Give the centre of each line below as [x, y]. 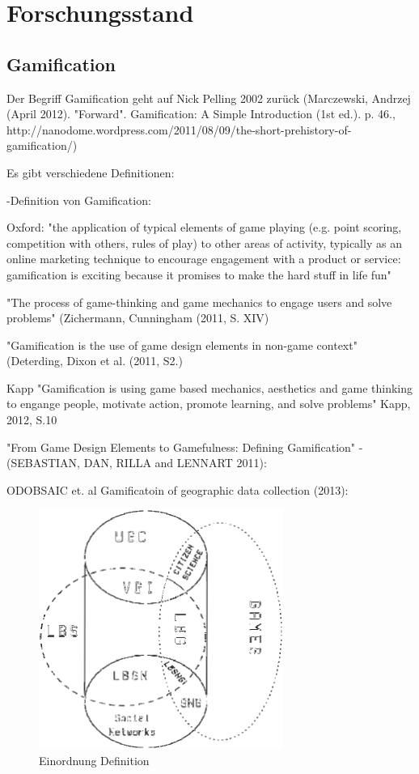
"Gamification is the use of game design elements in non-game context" [182, 344]
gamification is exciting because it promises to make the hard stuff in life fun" [199, 274]
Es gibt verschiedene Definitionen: [91, 172]
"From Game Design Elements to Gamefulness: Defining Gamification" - [185, 447]
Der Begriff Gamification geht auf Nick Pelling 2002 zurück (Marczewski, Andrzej [209, 98]
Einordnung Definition [94, 760]
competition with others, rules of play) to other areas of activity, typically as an [204, 242]
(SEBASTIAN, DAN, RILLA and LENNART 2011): [137, 463]
